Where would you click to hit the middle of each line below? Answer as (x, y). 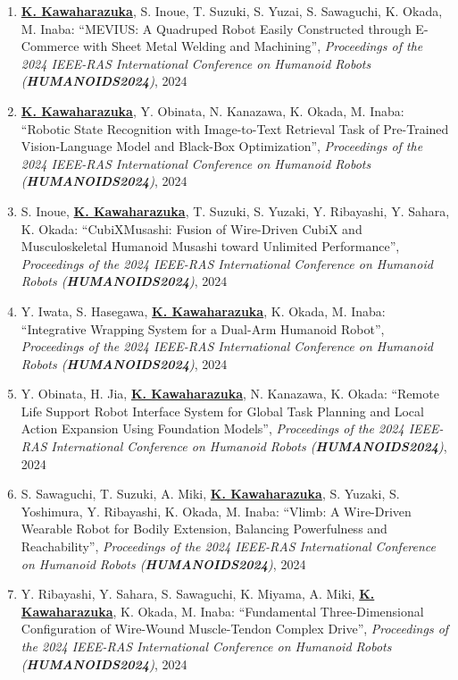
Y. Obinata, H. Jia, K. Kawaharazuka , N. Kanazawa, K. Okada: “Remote (230, 394)
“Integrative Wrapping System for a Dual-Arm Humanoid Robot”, (203, 328)
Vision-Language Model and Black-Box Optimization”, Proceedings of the (222, 146)
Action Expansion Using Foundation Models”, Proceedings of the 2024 (212, 428)
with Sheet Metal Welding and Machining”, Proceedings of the (253, 46)
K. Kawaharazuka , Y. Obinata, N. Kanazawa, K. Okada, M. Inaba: (212, 110)
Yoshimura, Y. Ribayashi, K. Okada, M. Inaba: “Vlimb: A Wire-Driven (216, 511)
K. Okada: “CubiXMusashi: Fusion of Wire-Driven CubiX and (192, 228)
